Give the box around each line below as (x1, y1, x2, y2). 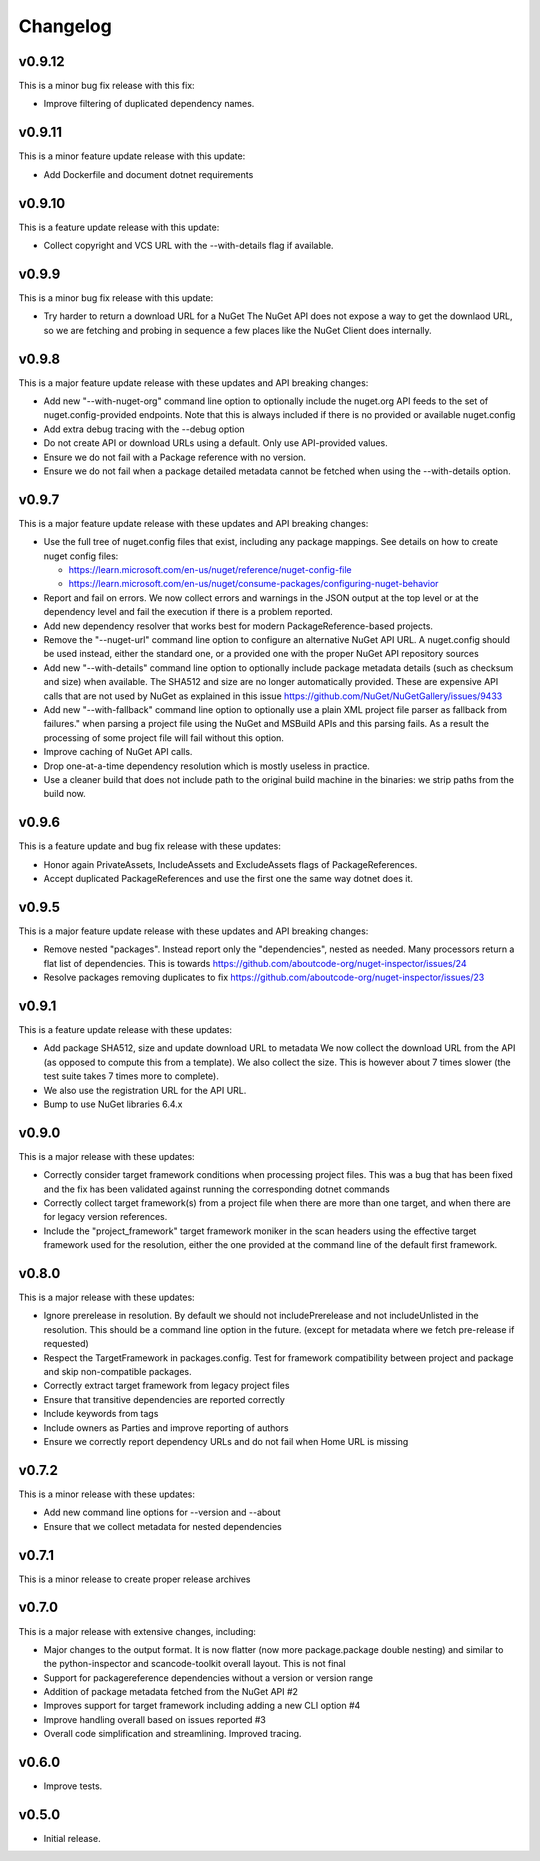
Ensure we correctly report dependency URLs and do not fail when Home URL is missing (43, 1436, 409, 1447)
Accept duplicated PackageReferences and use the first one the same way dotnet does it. (43, 873, 414, 884)
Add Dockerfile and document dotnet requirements (43, 168, 254, 180)
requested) (43, 1338, 89, 1350)
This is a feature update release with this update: (18, 221, 220, 233)
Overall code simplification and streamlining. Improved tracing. (43, 1728, 302, 1740)
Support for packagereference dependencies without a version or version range (43, 1671, 374, 1684)
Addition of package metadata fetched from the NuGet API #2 (43, 1686, 299, 1698)
